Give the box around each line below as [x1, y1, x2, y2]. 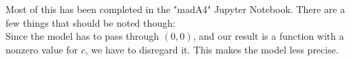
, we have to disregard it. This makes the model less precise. [85, 42, 339, 56]
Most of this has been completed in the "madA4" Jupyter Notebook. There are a [6, 2, 345, 16]
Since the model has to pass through [6, 29, 160, 43]
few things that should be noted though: [6, 15, 175, 29]
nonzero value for [6, 42, 78, 56]
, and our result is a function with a [193, 29, 344, 43]
